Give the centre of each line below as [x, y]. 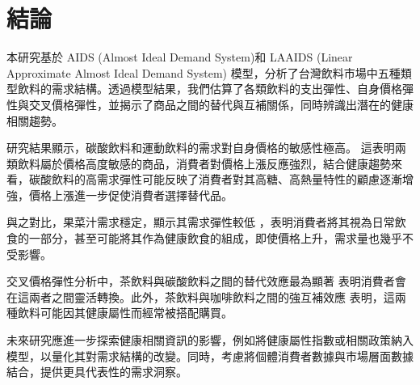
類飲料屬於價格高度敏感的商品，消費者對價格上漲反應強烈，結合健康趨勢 [199, 163]
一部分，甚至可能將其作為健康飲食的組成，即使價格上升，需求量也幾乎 [215, 238]
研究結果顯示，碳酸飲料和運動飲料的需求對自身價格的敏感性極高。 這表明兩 [206, 148]
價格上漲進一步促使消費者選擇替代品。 [130, 195]
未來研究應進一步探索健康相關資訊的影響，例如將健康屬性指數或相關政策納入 [210, 340]
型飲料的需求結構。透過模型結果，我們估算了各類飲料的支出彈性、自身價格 [204, 89]
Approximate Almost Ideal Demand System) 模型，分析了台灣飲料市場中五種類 [209, 72]
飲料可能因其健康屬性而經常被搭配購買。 [125, 313]
